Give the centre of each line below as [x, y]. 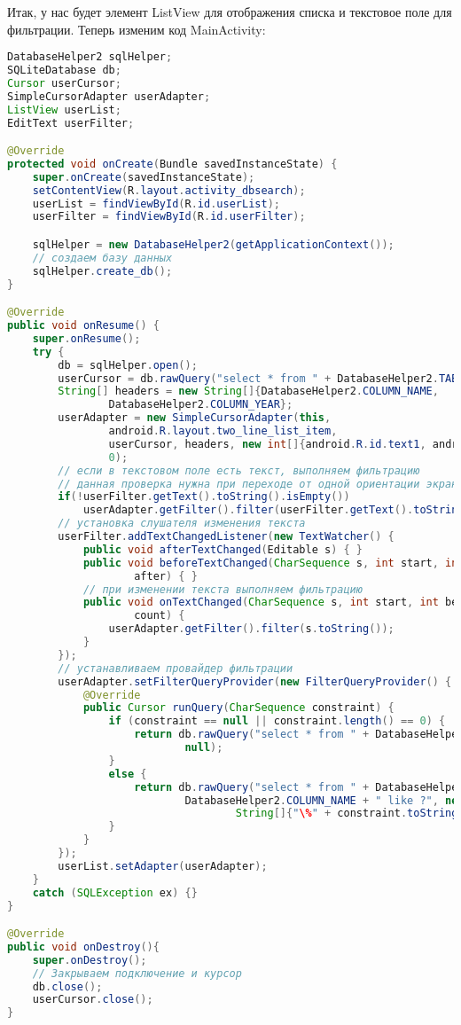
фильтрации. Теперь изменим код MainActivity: [137, 29]
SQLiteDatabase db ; [64, 70]
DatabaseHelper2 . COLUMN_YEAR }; [201, 405]
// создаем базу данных [102, 258]
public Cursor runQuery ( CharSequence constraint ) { [238, 708]
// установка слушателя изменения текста [182, 524]
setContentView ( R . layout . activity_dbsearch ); [169, 190]
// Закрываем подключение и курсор [137, 973]
